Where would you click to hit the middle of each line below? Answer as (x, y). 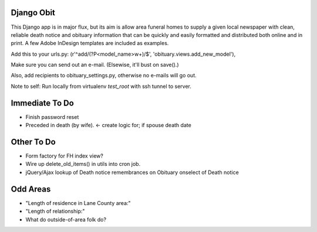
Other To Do (33, 141)
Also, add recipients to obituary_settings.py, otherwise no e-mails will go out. (104, 76)
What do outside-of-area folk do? (66, 219)
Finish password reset (52, 117)
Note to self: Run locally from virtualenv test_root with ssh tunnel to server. (101, 86)
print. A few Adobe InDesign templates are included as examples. (90, 43)
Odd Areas (31, 189)
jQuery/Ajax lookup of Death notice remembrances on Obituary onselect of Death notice (132, 172)
